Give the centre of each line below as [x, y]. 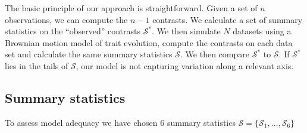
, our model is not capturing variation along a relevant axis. [185, 65]
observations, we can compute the [66, 19]
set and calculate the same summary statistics [89, 54]
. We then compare [215, 54]
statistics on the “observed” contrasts [73, 31]
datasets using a [262, 31]
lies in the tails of [37, 65]
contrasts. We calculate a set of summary [228, 19]
